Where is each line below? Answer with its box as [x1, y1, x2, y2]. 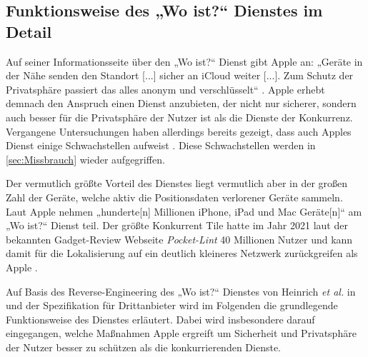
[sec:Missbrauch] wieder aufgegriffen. [6, 151, 165, 166]
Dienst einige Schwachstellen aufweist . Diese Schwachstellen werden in [6, 138, 316, 153]
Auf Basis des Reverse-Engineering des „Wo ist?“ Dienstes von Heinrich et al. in [6, 283, 356, 298]
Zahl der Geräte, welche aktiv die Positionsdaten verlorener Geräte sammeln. [6, 189, 343, 204]
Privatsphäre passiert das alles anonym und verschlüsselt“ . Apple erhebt [6, 81, 325, 96]
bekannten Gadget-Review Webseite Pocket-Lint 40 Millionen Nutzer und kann [6, 231, 353, 246]
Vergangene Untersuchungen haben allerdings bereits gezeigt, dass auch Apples [6, 124, 352, 139]
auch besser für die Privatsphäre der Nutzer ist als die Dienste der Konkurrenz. [6, 109, 353, 124]
